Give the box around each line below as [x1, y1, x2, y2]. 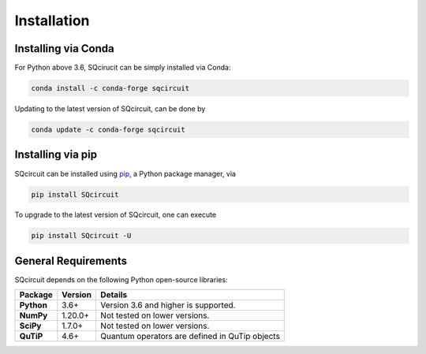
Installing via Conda [14, 42, 114, 55]
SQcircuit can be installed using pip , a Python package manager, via [14, 169, 237, 178]
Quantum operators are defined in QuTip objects [99, 331, 280, 342]
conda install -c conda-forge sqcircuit [31, 84, 189, 93]
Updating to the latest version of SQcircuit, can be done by [14, 104, 206, 114]
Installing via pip [14, 148, 98, 162]
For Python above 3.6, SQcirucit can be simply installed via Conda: [14, 63, 231, 73]
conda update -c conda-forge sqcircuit [31, 125, 185, 134]
